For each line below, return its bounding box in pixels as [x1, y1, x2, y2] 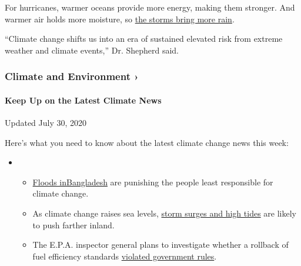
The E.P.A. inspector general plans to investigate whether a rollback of [32, 238, 289, 251]
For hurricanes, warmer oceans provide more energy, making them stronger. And [5, 1, 295, 13]
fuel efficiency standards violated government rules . [32, 250, 217, 262]
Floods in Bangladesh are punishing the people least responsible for [32, 175, 273, 188]
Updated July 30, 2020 [5, 117, 87, 129]
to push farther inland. [32, 218, 115, 231]
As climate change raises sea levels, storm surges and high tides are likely [32, 207, 296, 219]
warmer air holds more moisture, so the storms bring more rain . [5, 12, 235, 25]
